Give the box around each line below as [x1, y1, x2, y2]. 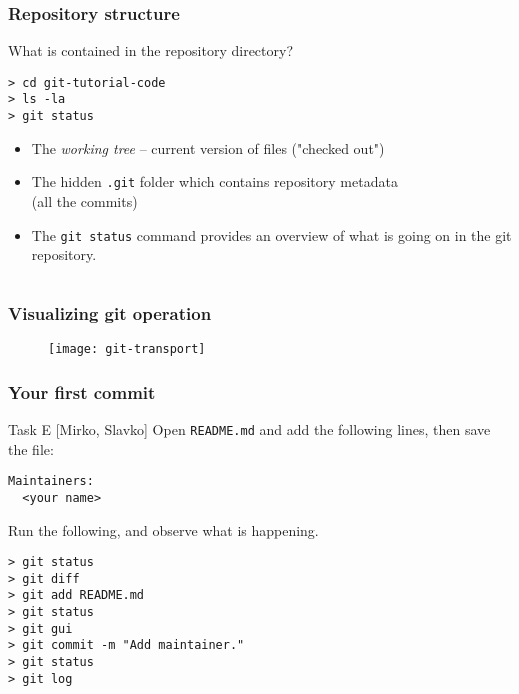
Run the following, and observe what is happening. [8, 519, 319, 540]
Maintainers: [8, 474, 94, 489]
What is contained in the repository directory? [8, 40, 293, 61]
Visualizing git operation [8, 300, 212, 325]
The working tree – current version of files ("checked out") [31, 137, 385, 158]
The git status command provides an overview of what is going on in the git [31, 224, 512, 245]
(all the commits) [31, 191, 138, 212]
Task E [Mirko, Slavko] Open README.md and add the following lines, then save [8, 418, 491, 439]
